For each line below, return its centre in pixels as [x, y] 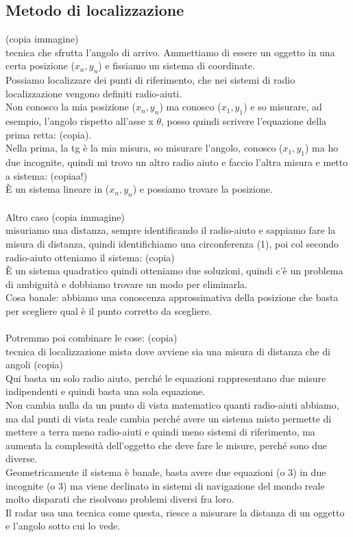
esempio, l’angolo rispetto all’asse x [80, 121]
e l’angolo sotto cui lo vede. [63, 526]
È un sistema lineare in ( [58, 189]
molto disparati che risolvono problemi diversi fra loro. [120, 499]
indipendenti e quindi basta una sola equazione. [106, 391]
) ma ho [322, 148]
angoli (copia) [35, 365]
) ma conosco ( [190, 107]
